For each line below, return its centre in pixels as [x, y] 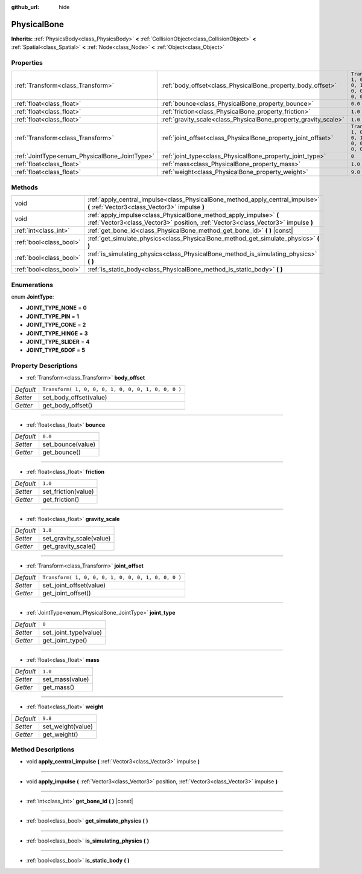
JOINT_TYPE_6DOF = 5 [56, 350]
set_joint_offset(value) [74, 585]
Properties [27, 63]
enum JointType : [33, 297]
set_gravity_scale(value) [77, 538]
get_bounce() [62, 452]
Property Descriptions [44, 366]
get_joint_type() [65, 640]
